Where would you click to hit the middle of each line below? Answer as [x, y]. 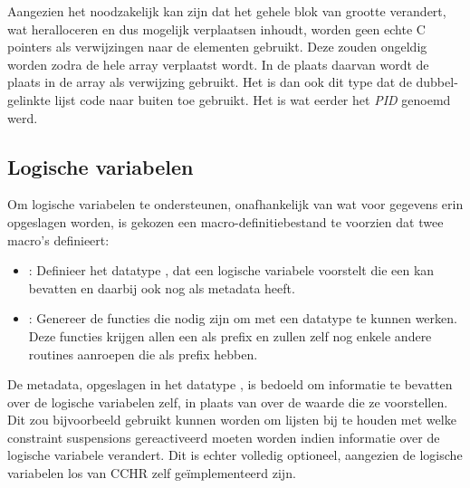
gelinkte [29, 99]
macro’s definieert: [58, 239]
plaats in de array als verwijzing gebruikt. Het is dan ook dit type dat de [210, 82]
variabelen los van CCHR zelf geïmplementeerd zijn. [152, 473]
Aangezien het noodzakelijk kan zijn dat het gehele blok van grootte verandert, [227, 11]
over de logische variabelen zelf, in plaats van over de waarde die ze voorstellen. [228, 402]
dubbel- [437, 82]
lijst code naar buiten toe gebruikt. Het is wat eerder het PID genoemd [253, 99]
